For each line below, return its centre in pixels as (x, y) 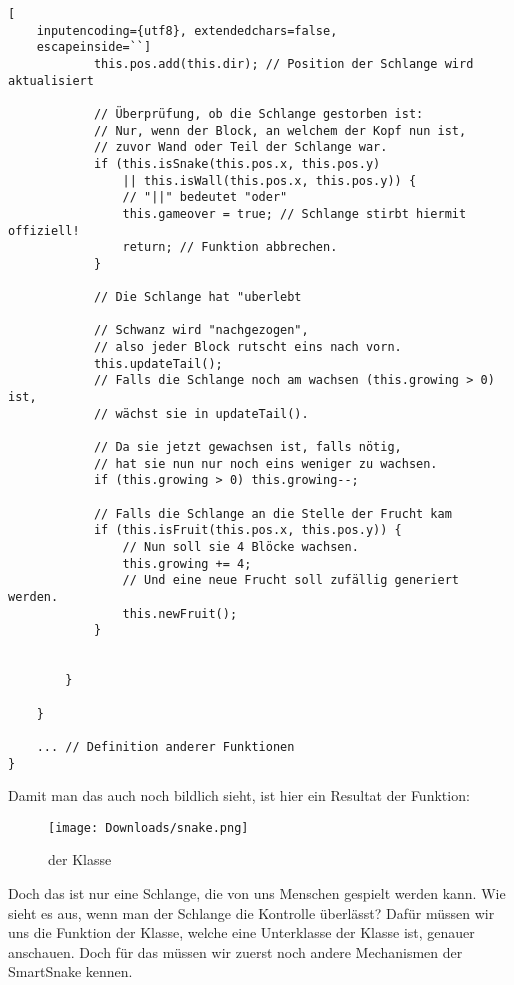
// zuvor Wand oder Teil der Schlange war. (240, 147)
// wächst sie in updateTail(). (201, 413)
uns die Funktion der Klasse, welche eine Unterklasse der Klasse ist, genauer (241, 932)
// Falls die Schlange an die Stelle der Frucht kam (272, 513)
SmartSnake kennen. (70, 971)
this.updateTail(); (158, 363)
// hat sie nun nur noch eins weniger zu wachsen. (265, 463)
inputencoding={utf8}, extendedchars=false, (187, 30)
